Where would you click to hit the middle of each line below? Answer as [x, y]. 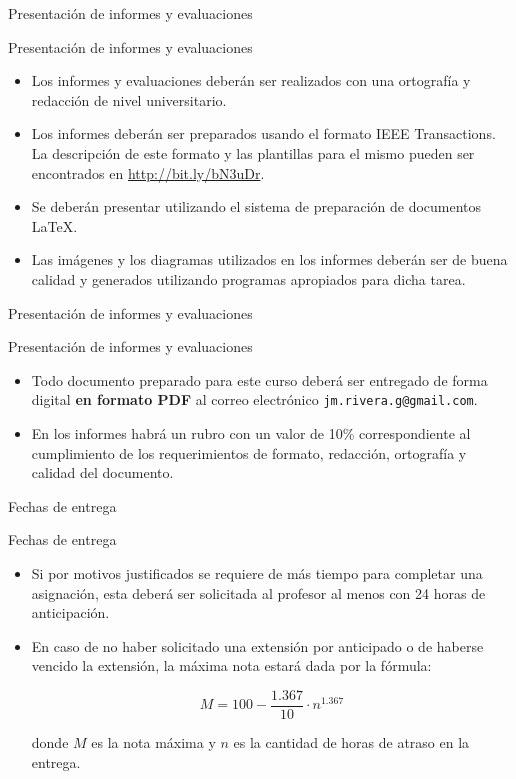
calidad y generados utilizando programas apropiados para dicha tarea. [248, 278]
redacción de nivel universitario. [129, 99]
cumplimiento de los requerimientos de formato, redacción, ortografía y [249, 452]
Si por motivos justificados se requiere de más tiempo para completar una [257, 572]
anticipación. [70, 612]
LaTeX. [54, 225]
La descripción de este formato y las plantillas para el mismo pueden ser [253, 152]
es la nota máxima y [153, 741]
